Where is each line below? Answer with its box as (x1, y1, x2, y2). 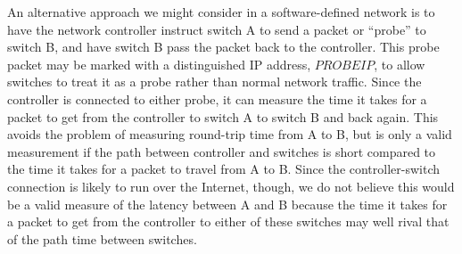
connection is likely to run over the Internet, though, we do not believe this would (7, 176, 455, 195)
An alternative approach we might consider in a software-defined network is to (7, 3, 435, 20)
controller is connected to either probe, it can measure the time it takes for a (7, 89, 427, 108)
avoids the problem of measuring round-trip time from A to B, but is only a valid (7, 125, 452, 143)
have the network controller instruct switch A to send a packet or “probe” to (7, 20, 426, 38)
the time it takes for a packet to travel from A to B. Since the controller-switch (7, 160, 441, 178)
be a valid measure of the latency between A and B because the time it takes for (7, 194, 448, 213)
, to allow (374, 54, 425, 73)
